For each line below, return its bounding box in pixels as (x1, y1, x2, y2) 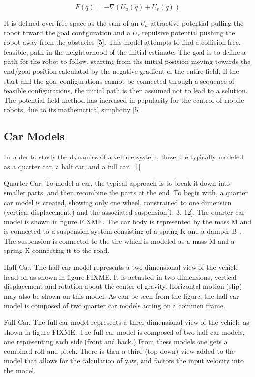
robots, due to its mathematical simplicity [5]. (4, 104, 142, 115)
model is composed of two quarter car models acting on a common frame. (4, 300, 225, 311)
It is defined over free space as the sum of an (4, 18, 139, 28)
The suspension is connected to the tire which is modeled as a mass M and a (4, 235, 235, 246)
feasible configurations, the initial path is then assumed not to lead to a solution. (4, 85, 248, 95)
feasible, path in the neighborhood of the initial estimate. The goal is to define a (4, 46, 246, 57)
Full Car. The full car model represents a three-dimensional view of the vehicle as (4, 317, 249, 327)
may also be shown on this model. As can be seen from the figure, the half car (4, 290, 239, 301)
